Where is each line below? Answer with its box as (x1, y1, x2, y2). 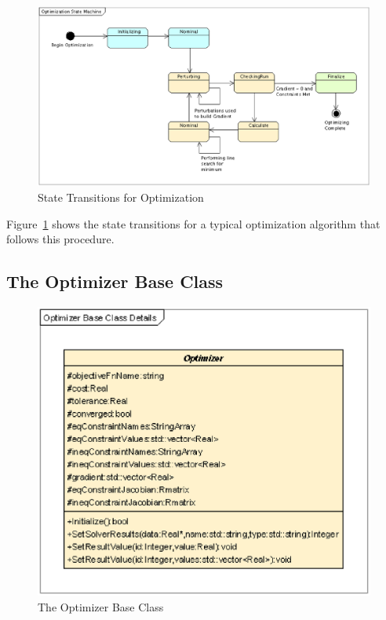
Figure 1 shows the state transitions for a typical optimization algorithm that (6, 215, 381, 232)
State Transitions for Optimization (38, 188, 204, 205)
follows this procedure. (6, 231, 115, 247)
